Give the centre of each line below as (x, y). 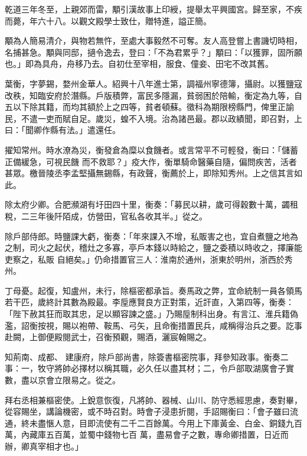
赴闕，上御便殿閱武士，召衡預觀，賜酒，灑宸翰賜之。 (108, 337)
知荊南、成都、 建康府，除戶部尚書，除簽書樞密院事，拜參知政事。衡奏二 (147, 356)
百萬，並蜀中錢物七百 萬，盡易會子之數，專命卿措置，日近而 (171, 434)
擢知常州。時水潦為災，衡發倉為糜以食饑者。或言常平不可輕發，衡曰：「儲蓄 (151, 149)
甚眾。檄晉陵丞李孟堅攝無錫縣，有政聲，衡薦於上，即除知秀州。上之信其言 (149, 173)
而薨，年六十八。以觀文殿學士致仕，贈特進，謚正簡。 (108, 20)
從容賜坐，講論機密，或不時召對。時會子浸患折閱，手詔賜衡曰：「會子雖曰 (147, 411)
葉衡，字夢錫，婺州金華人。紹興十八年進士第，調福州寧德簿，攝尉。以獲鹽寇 (153, 83)
